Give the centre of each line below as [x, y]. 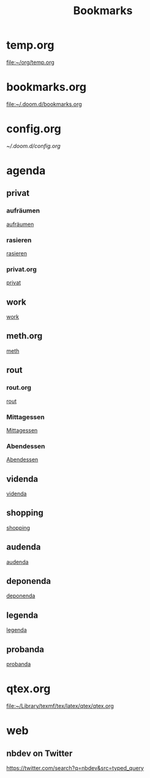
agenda [26, 171]
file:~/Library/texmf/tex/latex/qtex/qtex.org [60, 706]
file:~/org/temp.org [31, 62]
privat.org [21, 269]
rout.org [19, 387]
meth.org [24, 336]
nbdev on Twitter [39, 753]
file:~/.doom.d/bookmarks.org [44, 104]
